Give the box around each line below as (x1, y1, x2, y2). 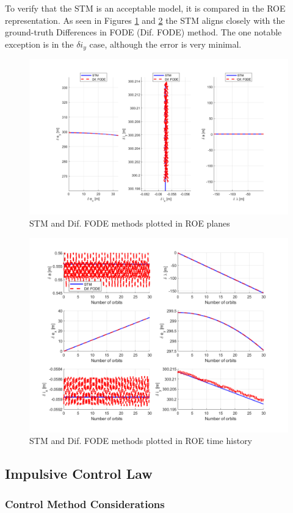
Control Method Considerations (5, 496, 165, 511)
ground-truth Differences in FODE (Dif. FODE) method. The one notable (5, 26, 282, 38)
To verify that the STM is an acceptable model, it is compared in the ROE (5, 2, 286, 14)
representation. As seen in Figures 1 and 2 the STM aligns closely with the (5, 13, 285, 26)
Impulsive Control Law (5, 464, 153, 483)
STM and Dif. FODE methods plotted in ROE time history (29, 434, 253, 447)
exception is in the (5, 37, 74, 50)
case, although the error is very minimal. (89, 37, 242, 50)
